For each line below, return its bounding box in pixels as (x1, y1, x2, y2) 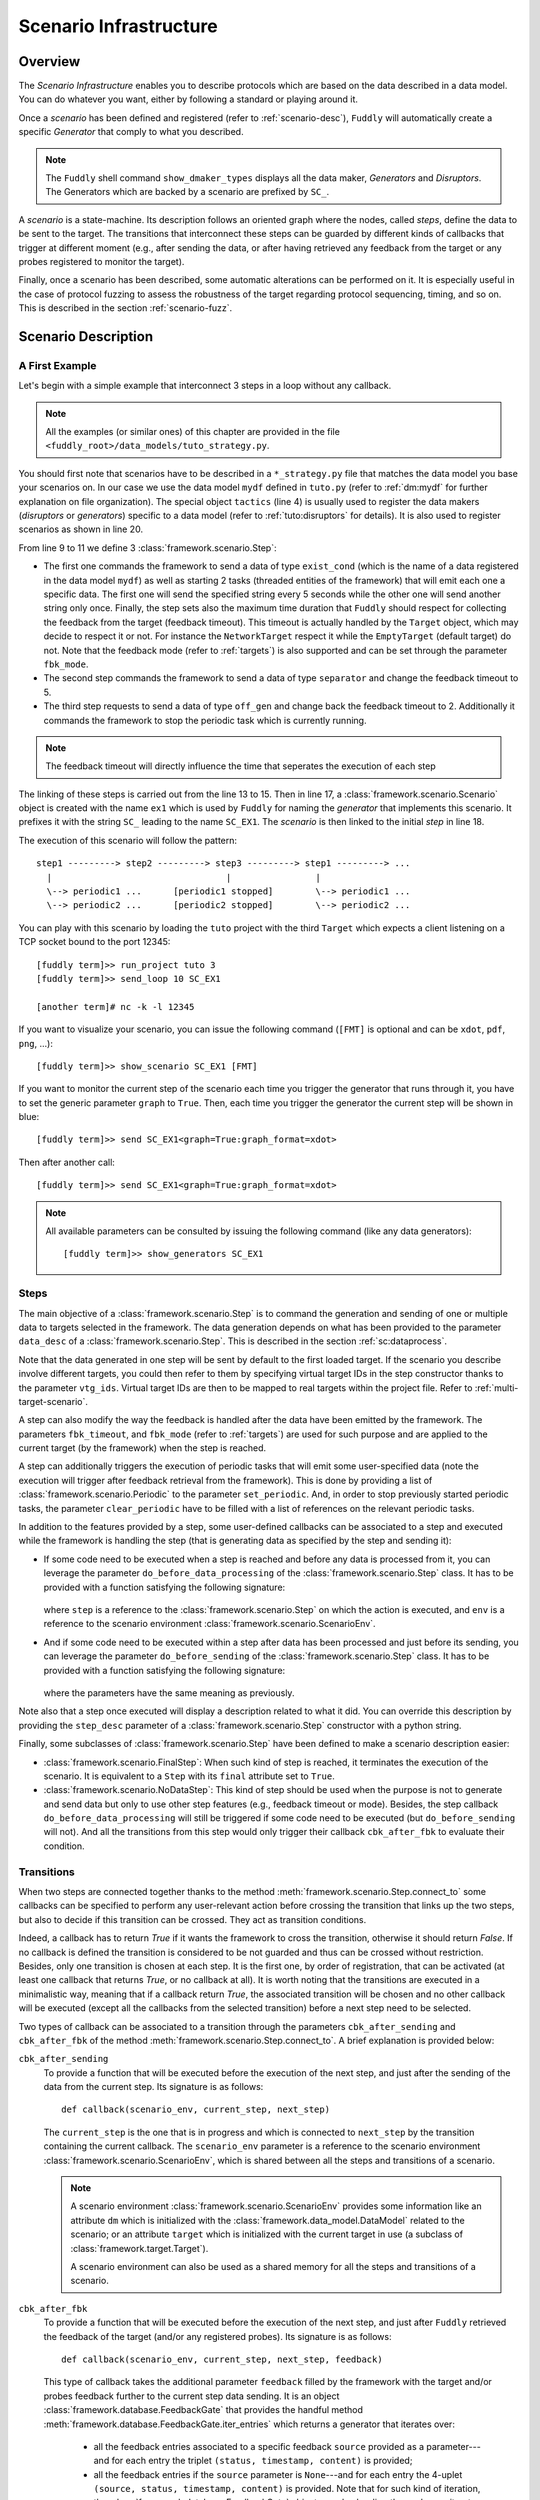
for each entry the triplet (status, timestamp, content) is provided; (111, 2455, 413, 2467)
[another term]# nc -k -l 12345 (36, 1001, 195, 1012)
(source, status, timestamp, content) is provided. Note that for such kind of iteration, (93, 2483, 481, 2495)
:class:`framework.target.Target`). (70, 2242, 209, 2254)
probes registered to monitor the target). (18, 255, 185, 267)
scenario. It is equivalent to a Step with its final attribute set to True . (43, 1770, 335, 1782)
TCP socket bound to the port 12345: (18, 936, 171, 948)
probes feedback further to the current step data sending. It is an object (43, 2390, 340, 2402)
